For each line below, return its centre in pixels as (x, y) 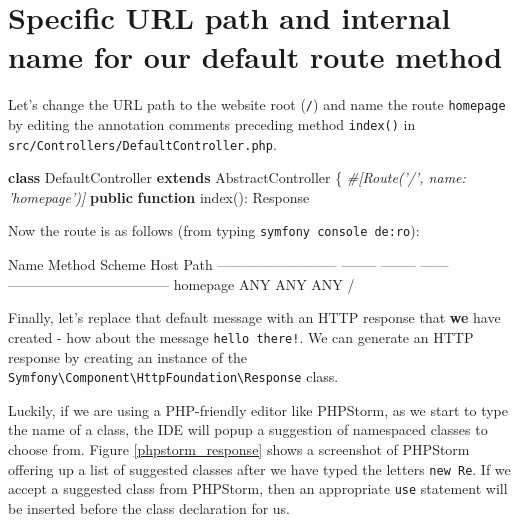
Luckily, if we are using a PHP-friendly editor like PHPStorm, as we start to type (258, 409)
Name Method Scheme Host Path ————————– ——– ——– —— (228, 264)
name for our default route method (255, 56)
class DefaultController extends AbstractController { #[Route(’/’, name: (237, 177)
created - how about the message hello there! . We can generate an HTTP (241, 336)
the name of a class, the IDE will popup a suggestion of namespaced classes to (248, 429)
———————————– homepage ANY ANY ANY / (181, 283)
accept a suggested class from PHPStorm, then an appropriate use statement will (258, 488)
